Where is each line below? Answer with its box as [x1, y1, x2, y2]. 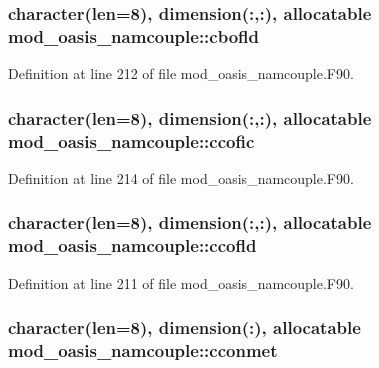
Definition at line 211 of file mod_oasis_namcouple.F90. [8, 272, 354, 293]
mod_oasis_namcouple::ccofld [8, 233, 257, 258]
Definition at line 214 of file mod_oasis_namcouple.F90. [8, 167, 354, 188]
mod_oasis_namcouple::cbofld [8, 23, 259, 48]
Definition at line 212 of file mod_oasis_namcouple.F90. [8, 63, 354, 84]
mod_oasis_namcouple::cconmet [8, 338, 278, 363]
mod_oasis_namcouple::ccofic [8, 128, 255, 153]
